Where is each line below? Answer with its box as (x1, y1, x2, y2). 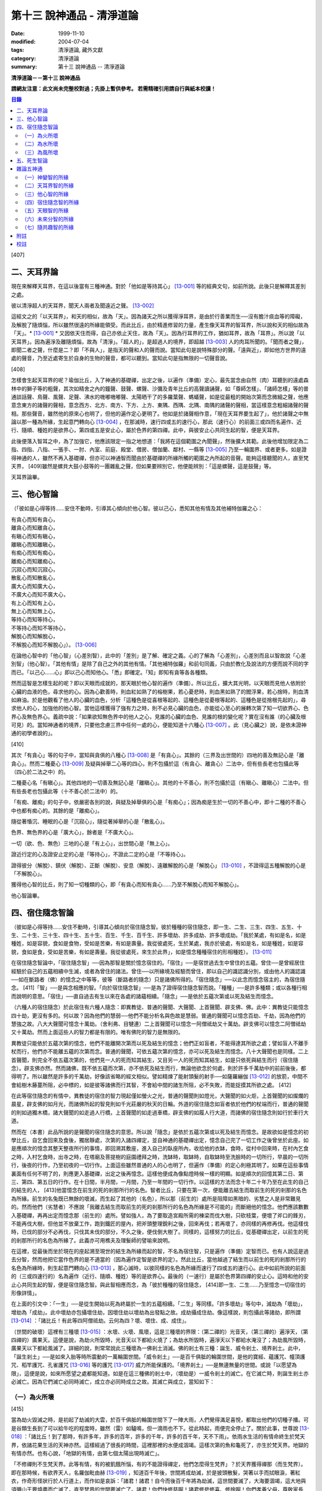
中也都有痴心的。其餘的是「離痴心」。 (11, 807, 103, 814)
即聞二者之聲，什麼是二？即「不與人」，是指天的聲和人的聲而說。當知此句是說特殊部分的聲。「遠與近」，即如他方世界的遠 (11, 346, 306, 353)
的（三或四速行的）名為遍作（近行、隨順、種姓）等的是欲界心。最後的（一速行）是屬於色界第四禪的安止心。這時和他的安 (11, 1273, 309, 1280)
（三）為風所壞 (21, 149, 58, 156)
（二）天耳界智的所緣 (21, 182, 74, 189)
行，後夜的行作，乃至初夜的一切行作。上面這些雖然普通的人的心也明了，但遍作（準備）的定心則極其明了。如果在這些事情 (11, 1162, 309, 1169)
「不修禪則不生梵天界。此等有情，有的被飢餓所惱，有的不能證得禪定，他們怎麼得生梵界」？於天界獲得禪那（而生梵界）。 (11, 1461, 306, 1468)
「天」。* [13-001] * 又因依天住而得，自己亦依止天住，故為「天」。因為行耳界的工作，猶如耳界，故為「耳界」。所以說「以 (11, 330, 305, 337)
